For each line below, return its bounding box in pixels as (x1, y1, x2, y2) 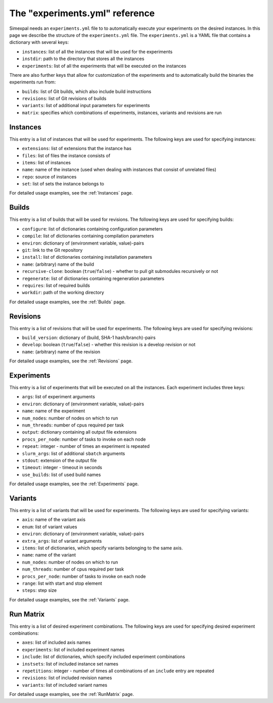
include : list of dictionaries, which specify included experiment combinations (22, 653, 186, 660)
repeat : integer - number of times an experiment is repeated (22, 443, 150, 449)
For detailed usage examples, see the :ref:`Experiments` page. (9, 481, 139, 487)
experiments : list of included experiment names (22, 646, 125, 652)
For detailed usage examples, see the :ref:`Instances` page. (9, 190, 133, 196)
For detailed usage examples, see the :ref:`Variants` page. (9, 596, 130, 602)
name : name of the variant (22, 552, 76, 558)
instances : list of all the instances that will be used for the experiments (22, 49, 173, 55)
